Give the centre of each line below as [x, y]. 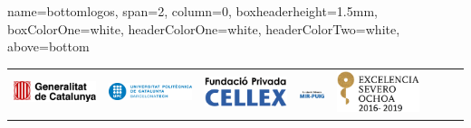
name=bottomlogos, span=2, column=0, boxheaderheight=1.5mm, [192, 11]
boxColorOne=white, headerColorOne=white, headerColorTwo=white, [204, 28]
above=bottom [48, 46]
